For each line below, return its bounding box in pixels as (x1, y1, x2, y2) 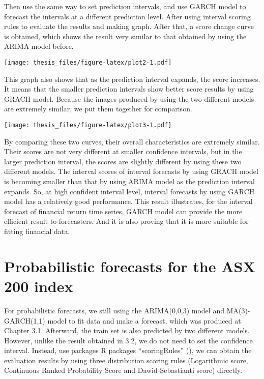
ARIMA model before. (4, 41, 74, 51)
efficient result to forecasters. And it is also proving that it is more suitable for (4, 216, 249, 226)
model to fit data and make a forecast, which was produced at (47, 315, 241, 326)
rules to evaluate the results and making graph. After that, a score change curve (4, 21, 254, 32)
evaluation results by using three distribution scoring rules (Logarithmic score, (4, 355, 248, 365)
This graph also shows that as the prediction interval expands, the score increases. (4, 73, 260, 84)
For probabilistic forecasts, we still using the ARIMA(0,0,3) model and (4, 305, 224, 315)
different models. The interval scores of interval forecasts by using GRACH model (4, 166, 258, 177)
